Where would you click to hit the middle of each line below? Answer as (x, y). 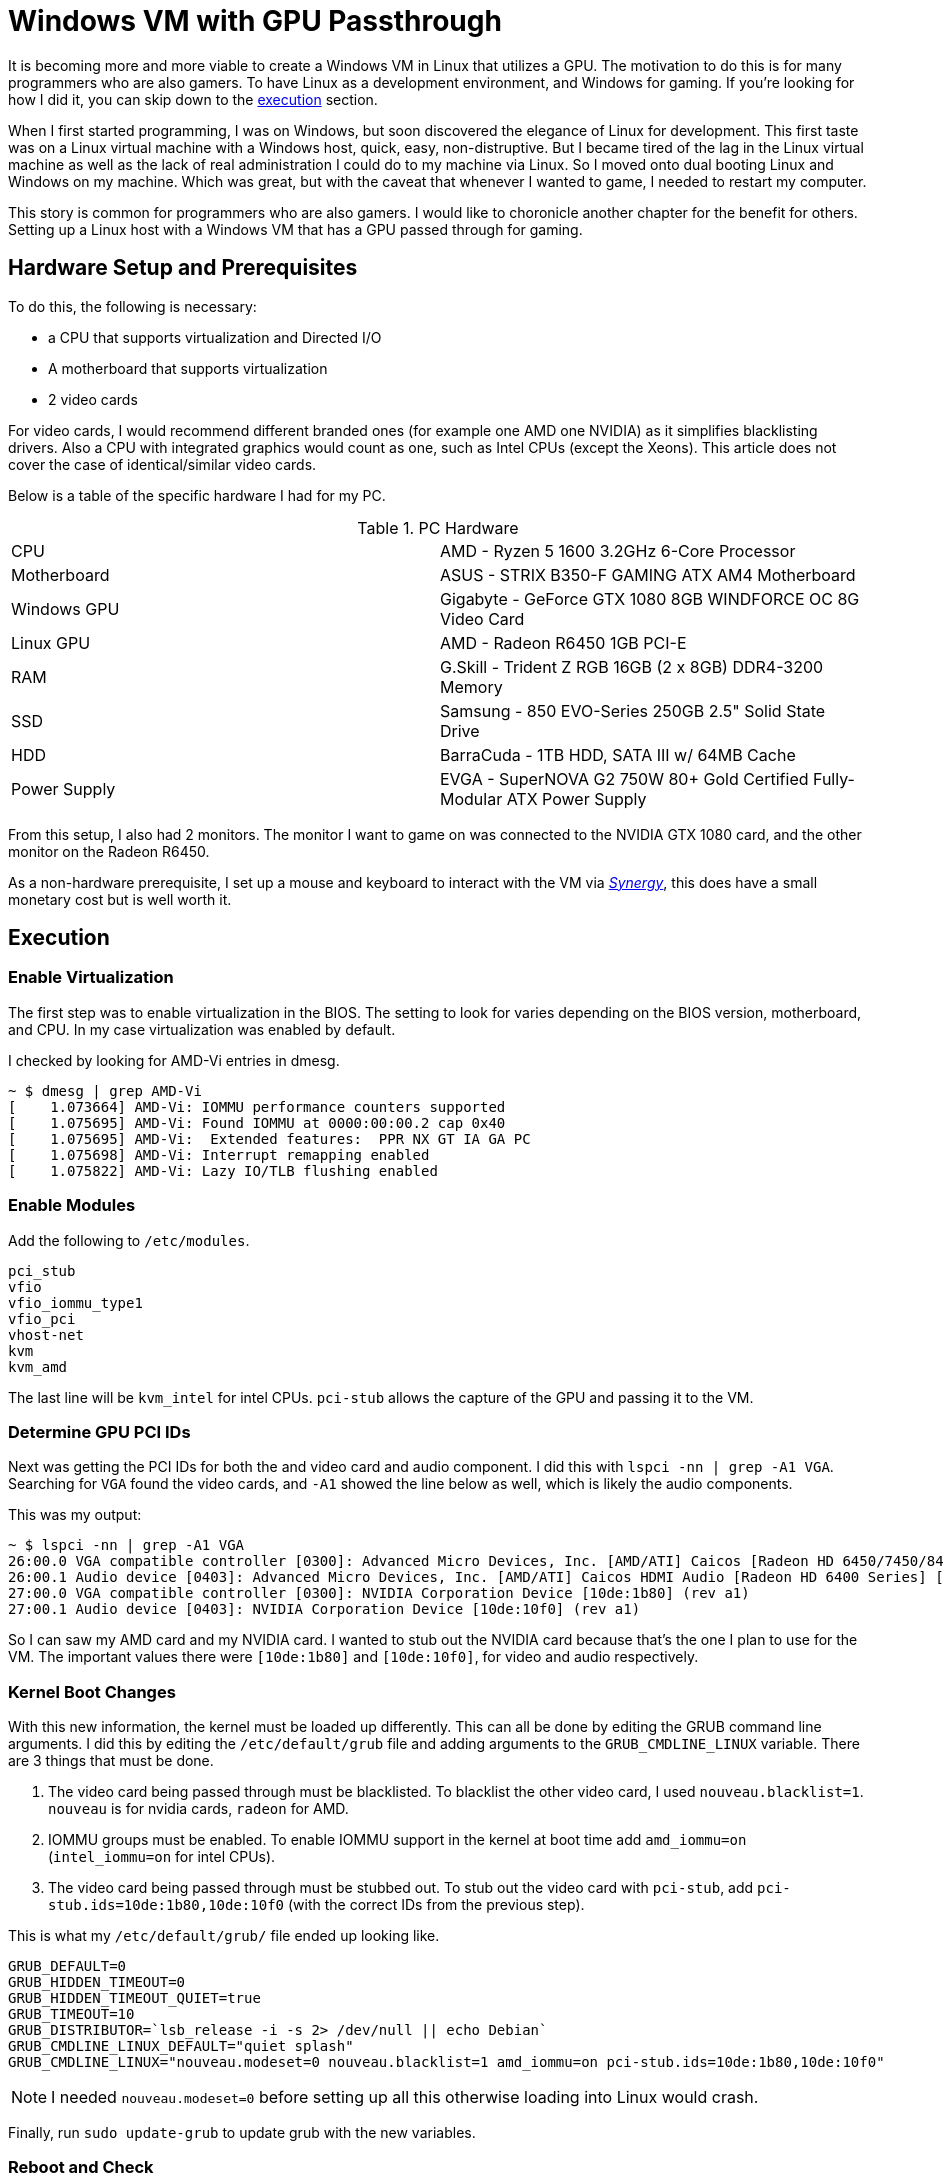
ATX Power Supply (576, 798)
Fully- (834, 778)
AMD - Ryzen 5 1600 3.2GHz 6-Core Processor (618, 550)
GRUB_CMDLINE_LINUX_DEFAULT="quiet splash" (181, 2046)
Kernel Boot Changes (92, 1691)
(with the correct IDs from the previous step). (436, 1905)
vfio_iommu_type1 (75, 1302)
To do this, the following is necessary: (132, 306)
